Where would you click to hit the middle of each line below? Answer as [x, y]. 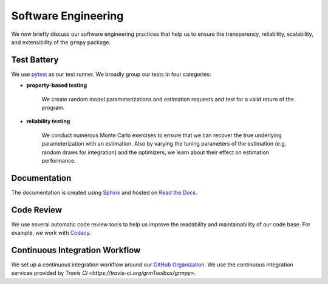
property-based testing [57, 86]
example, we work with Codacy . [51, 233]
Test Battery [35, 60]
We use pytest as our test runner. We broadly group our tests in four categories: [111, 74]
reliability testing [48, 121]
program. [53, 108]
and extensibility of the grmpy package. [61, 42]
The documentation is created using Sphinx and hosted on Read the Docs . [104, 192]
